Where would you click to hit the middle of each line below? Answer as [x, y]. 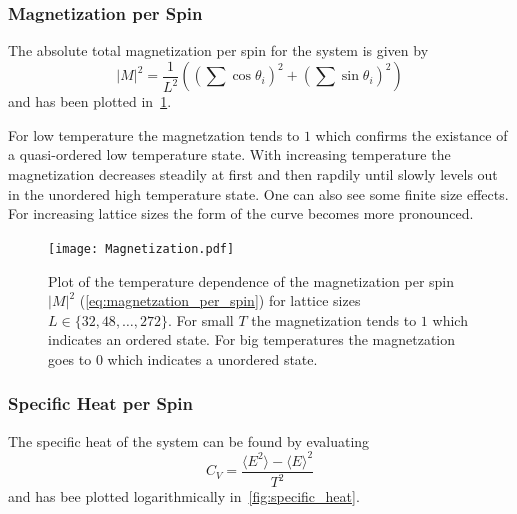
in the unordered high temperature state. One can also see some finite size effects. [258, 193]
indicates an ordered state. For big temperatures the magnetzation [252, 339]
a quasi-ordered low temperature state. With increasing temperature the [229, 154]
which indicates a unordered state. [212, 358]
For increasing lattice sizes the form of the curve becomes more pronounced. [241, 213]
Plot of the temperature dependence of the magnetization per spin [251, 280]
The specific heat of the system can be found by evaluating [189, 440]
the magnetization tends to [334, 319]
